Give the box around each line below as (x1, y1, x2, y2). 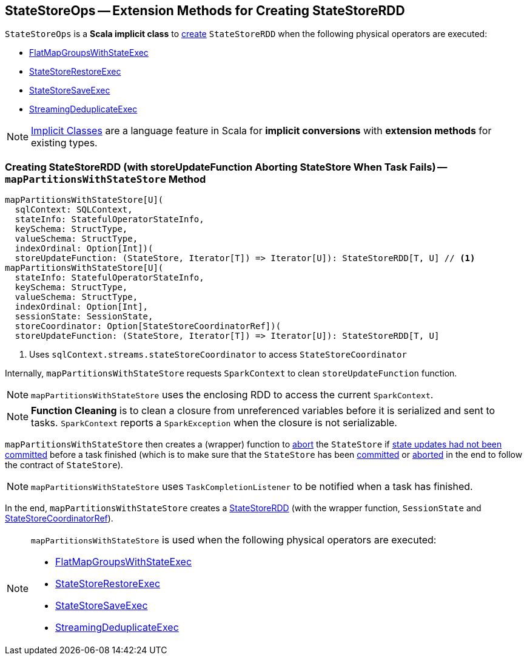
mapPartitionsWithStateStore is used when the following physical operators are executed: (31, 534, 437, 546)
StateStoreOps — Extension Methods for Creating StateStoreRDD (5, 3, 405, 18)
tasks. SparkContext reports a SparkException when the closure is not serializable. (31, 417, 397, 429)
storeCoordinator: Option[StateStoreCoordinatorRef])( (15, 321, 281, 332)
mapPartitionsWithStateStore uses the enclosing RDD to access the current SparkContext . (31, 389, 434, 401)
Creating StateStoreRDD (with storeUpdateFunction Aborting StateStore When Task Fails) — (5, 160, 448, 173)
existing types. (31, 137, 98, 149)
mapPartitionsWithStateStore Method (5, 172, 206, 185)
